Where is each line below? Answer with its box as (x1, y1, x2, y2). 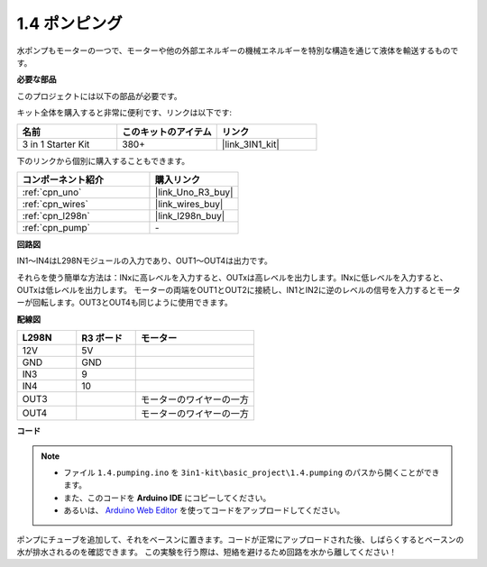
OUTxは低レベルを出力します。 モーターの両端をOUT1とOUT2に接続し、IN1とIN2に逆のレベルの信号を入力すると (16, 285, 437, 296)
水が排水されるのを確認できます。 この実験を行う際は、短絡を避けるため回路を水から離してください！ (16, 546, 397, 557)
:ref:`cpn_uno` (22, 186, 82, 198)
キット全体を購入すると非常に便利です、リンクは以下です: (16, 107, 232, 118)
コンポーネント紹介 (22, 173, 104, 186)
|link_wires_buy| (154, 197, 224, 210)
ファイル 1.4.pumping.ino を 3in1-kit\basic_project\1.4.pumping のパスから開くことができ (63, 467, 440, 478)
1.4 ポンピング (16, 14, 123, 33)
